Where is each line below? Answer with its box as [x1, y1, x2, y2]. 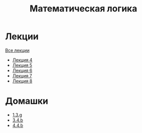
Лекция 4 [12, 57, 33, 63]
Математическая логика [29, 3, 138, 14]
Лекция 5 [12, 62, 32, 68]
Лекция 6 [12, 67, 33, 73]
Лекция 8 [12, 78, 33, 84]
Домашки [5, 95, 49, 107]
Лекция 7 [12, 72, 32, 78]
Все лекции [5, 47, 30, 53]
